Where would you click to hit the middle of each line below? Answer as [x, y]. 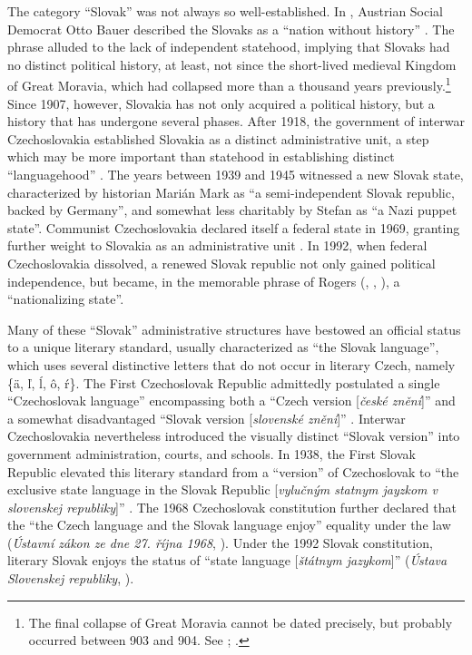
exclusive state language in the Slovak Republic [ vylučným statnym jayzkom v [222, 489]
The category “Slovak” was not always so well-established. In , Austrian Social [226, 11]
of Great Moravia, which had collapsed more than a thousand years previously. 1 [229, 84]
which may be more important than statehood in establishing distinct [201, 156]
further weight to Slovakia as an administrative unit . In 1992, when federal [217, 245]
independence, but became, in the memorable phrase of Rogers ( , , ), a [204, 281]
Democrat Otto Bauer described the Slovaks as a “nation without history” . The [231, 29]
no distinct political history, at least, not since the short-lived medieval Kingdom [232, 64]
